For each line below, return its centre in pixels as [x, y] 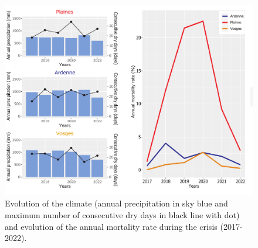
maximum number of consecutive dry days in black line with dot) [122, 215]
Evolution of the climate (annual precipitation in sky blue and [116, 203]
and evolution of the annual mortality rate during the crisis [111, 226]
